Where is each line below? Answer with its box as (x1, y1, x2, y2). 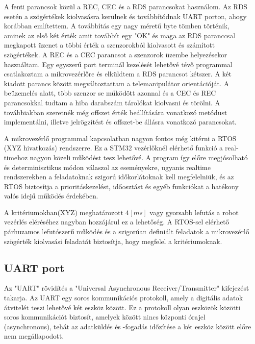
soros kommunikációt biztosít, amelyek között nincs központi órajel (4, 312, 205, 322)
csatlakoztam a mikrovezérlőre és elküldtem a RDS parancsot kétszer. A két (4, 69, 231, 79)
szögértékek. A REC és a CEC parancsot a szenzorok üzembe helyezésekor (4, 49, 227, 59)
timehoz (4, 152, 28, 162)
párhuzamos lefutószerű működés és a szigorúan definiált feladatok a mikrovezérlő (4, 226, 249, 237)
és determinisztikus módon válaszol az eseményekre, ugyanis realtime (4, 162, 211, 172)
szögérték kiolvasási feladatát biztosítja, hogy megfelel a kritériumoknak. (4, 236, 222, 246)
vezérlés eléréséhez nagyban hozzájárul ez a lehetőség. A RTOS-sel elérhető (4, 217, 229, 227)
